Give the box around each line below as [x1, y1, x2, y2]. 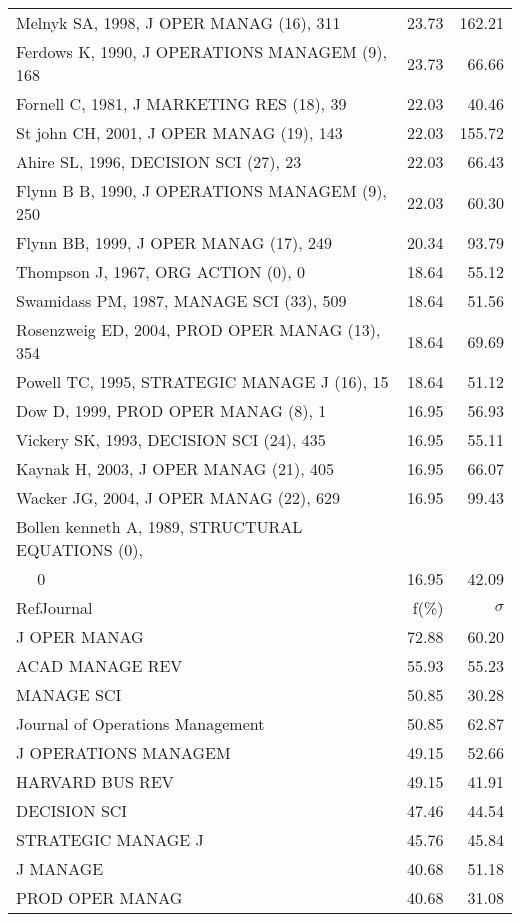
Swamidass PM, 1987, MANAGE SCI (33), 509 [16, 289, 347, 312]
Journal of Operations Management [16, 712, 265, 735]
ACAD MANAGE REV [16, 654, 183, 677]
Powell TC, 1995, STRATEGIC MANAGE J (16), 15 [16, 370, 389, 393]
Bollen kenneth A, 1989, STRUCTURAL [16, 515, 303, 538]
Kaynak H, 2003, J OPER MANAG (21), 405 [16, 457, 334, 480]
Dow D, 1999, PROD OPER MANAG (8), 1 [16, 399, 327, 422]
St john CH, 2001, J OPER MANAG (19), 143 [16, 121, 343, 144]
